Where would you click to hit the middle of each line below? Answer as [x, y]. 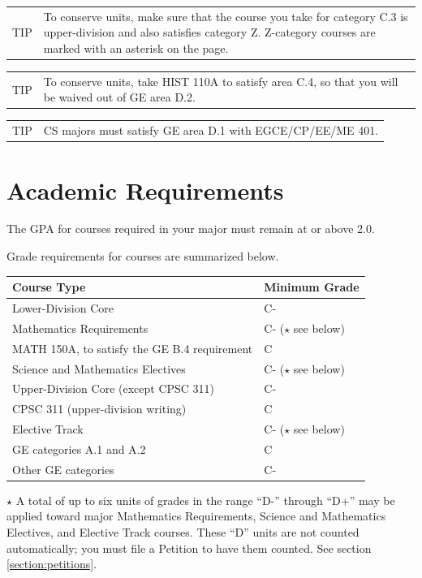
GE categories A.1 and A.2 [79, 449]
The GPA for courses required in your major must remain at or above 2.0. [191, 229]
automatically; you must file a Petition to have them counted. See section [189, 548]
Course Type [49, 287]
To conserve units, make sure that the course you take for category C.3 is [226, 16]
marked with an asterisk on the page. [136, 47]
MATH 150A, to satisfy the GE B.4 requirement [133, 348]
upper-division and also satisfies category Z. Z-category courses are [209, 32]
